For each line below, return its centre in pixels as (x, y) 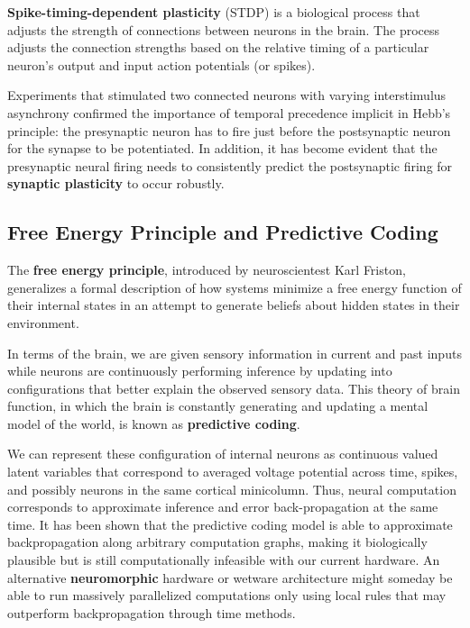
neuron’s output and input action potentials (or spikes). (161, 64)
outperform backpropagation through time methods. (152, 612)
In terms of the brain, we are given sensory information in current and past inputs (235, 353)
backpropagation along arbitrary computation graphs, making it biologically (217, 542)
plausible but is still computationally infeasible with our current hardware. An (224, 560)
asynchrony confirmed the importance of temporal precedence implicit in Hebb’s (229, 112)
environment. (43, 322)
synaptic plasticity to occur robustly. (116, 183)
